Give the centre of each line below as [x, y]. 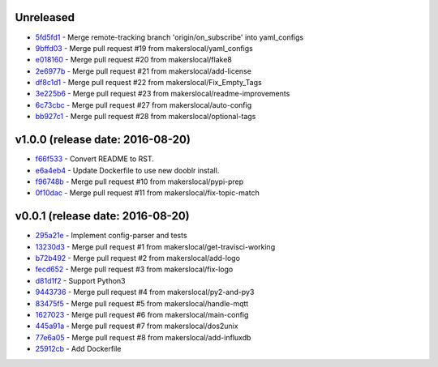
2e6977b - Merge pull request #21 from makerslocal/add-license [143, 71]
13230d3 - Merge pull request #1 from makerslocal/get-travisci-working [155, 246]
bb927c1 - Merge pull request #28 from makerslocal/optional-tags [146, 117]
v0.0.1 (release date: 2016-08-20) [102, 216]
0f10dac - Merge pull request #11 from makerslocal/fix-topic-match [147, 193]
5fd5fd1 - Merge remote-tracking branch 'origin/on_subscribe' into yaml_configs [170, 37]
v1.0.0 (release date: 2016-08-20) [103, 140]
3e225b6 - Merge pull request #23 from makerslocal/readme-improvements [163, 94]
